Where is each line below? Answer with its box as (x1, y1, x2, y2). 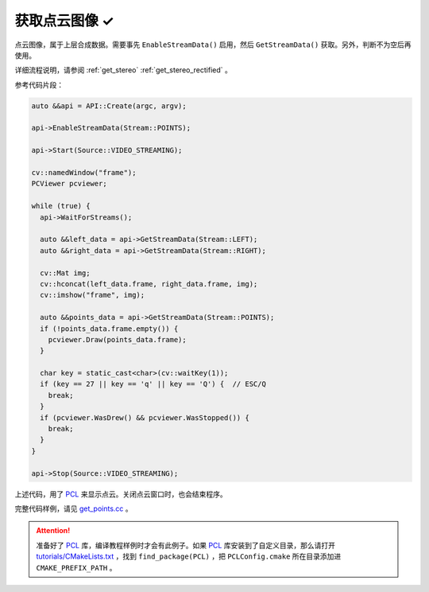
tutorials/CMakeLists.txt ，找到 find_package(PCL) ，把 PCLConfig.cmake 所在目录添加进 (36, 551, 342, 561)
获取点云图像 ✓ (14, 12, 114, 29)
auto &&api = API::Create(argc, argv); (31, 101, 187, 111)
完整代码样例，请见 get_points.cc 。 (14, 504, 133, 513)
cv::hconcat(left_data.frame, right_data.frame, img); (40, 279, 258, 288)
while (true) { (31, 201, 91, 211)
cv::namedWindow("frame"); (31, 168, 137, 177)
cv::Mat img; (40, 268, 91, 278)
